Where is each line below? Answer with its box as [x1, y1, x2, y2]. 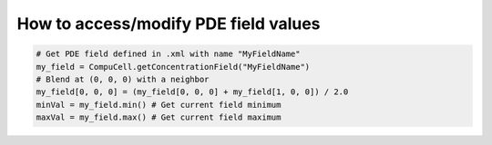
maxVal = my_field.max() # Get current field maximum [36, 112, 282, 122]
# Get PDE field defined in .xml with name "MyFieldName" [36, 49, 301, 59]
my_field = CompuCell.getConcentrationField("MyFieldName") [36, 62, 311, 72]
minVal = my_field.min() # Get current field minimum [36, 100, 282, 110]
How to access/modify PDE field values [16, 14, 321, 34]
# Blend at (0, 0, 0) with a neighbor [36, 73, 210, 84]
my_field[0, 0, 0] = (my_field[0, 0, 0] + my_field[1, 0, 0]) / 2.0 [36, 87, 349, 97]
